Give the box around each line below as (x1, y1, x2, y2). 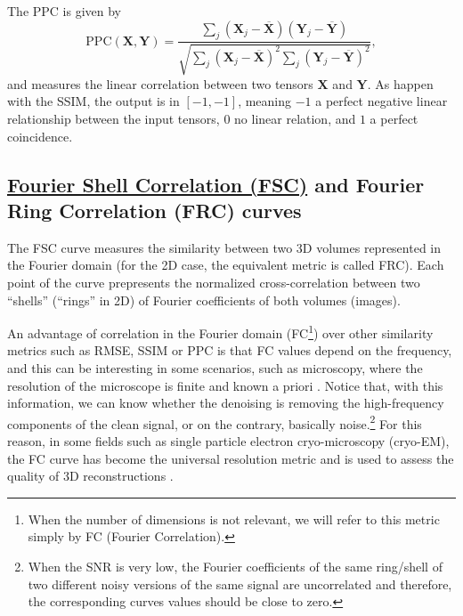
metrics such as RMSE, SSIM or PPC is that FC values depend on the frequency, (7, 341, 452, 360)
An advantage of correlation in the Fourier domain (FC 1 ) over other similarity (7, 321, 434, 342)
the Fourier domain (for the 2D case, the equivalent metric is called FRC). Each (7, 255, 444, 274)
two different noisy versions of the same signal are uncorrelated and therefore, (28, 574, 452, 593)
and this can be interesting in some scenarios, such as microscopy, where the (7, 359, 423, 377)
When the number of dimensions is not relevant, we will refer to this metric (28, 509, 440, 528)
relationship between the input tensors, (7, 109, 220, 127)
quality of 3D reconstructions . (7, 466, 174, 485)
